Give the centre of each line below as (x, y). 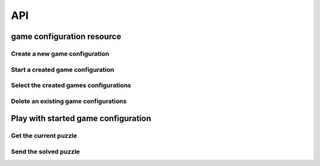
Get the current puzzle (44, 136)
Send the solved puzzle (45, 151)
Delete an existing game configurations (69, 101)
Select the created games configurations (71, 85)
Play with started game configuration (81, 119)
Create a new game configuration (60, 53)
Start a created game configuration (63, 69)
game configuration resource (66, 36)
